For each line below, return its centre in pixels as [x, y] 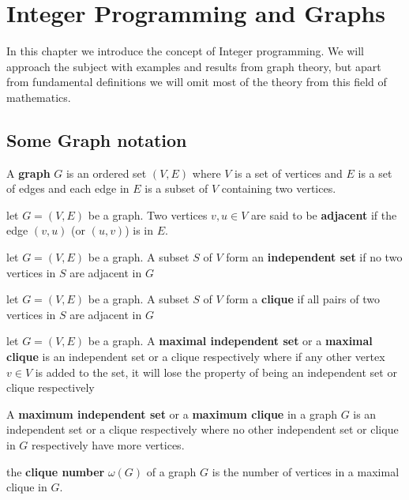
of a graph [171, 471]
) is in [139, 230]
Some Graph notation [97, 139]
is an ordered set [106, 173]
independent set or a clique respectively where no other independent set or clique [203, 429]
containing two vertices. [279, 188]
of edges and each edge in [68, 188]
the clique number [56, 471]
